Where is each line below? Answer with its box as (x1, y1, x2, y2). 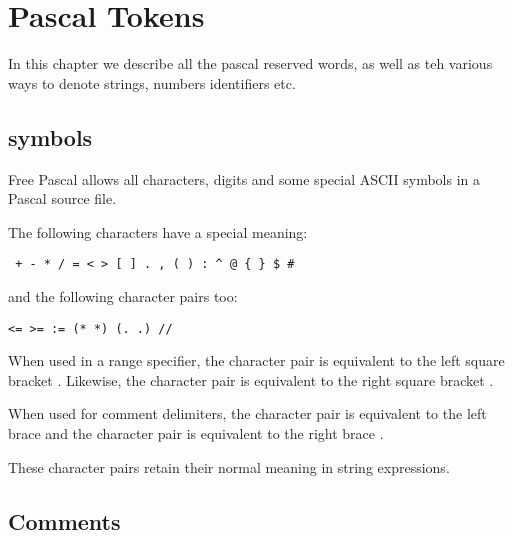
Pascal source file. (8, 188, 117, 209)
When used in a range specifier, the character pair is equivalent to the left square (8, 350, 505, 371)
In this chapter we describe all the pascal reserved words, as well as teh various (8, 53, 493, 74)
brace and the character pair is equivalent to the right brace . (8, 422, 384, 443)
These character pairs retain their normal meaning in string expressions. (8, 456, 450, 477)
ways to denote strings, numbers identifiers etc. (8, 72, 296, 93)
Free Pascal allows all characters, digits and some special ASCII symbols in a (8, 168, 481, 189)
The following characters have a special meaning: (8, 221, 308, 242)
